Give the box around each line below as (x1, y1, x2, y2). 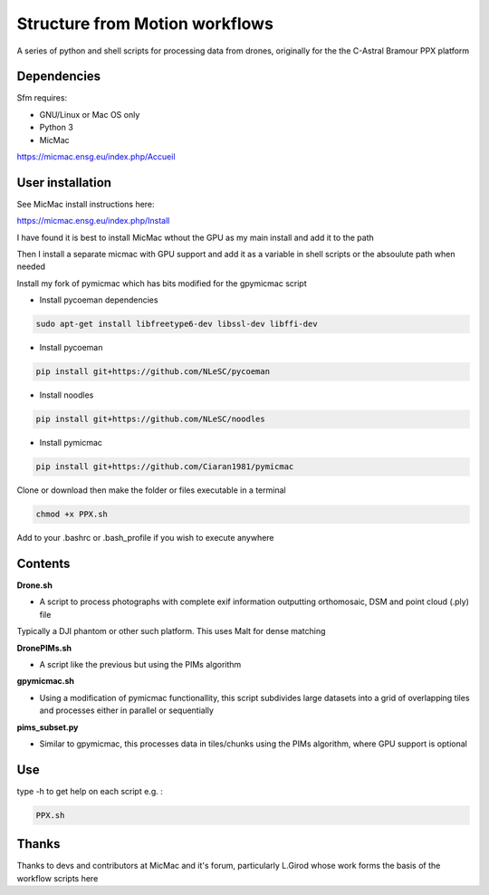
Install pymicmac (39, 438, 103, 448)
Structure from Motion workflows (16, 14, 273, 34)
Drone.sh (16, 580, 53, 591)
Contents (16, 555, 71, 571)
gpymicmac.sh (16, 676, 75, 687)
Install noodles (39, 390, 94, 400)
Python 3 (39, 122, 74, 133)
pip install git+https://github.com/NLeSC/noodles (35, 414, 266, 425)
